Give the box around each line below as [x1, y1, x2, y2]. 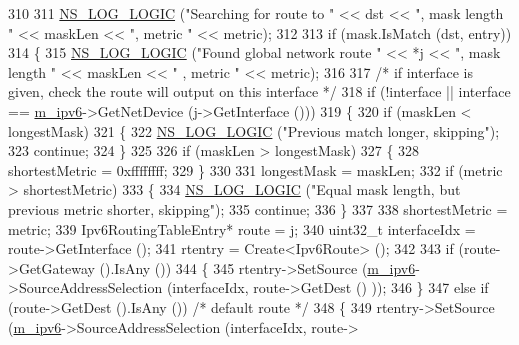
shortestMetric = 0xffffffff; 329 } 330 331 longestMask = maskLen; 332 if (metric [8, 159, 503, 180]
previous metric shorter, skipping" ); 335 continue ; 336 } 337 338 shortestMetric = [8, 198, 508, 219]
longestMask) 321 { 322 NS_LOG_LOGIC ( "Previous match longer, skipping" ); [8, 120, 500, 141]
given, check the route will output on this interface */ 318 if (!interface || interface [8, 81, 511, 102]
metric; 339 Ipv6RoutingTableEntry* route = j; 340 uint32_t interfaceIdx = [8, 218, 476, 239]
